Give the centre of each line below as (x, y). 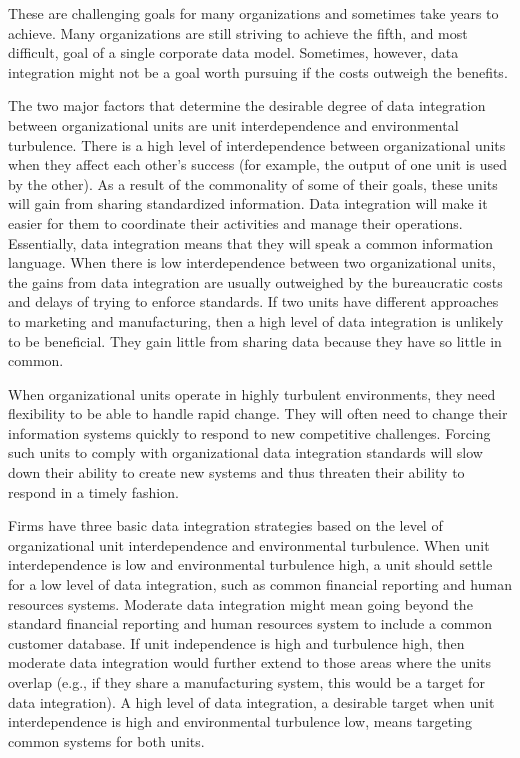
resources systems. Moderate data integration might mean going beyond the (240, 603)
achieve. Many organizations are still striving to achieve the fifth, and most (238, 32)
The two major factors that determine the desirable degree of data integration (247, 105)
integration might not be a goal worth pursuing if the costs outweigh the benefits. (258, 71)
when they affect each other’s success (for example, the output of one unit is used (258, 164)
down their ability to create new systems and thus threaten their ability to (236, 472)
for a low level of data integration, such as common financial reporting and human (260, 584)
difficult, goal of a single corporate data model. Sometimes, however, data (233, 52)
